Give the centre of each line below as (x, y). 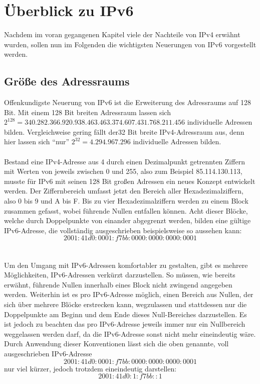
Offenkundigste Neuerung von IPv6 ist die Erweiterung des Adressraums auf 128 (127, 102)
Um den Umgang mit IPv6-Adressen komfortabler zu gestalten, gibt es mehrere (126, 265)
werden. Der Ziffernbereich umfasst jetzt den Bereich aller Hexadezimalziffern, (124, 191)
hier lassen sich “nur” (37, 141)
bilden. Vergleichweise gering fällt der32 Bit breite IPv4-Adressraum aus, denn (124, 131)
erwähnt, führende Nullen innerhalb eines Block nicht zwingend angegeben (118, 284)
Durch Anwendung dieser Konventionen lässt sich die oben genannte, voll (116, 344)
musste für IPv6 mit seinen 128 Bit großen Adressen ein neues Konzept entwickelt (130, 181)
